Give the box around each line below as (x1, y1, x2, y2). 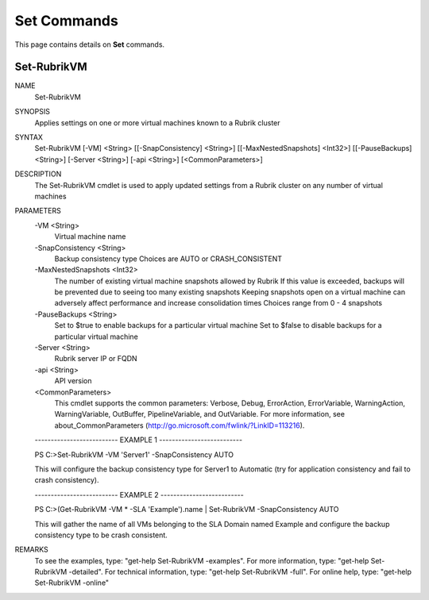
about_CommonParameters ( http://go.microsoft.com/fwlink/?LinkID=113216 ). (54, 421, 305, 430)
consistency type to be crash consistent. (34, 530, 168, 540)
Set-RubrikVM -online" (34, 578, 110, 587)
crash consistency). (34, 475, 99, 485)
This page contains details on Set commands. (14, 40, 165, 49)
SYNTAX (14, 133, 44, 142)
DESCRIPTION (14, 169, 62, 179)
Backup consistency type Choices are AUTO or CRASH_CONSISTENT (54, 254, 282, 263)
